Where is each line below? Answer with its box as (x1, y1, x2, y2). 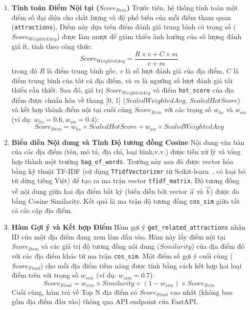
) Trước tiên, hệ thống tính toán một (126, 2, 238, 12)
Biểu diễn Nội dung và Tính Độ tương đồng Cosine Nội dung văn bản (11, 137, 245, 147)
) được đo (210, 186, 239, 196)
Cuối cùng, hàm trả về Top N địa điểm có (11, 286, 137, 297)
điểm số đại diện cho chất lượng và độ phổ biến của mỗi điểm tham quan (11, 12, 231, 22)
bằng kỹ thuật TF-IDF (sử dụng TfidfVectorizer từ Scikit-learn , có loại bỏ (11, 166, 246, 176)
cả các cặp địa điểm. (11, 205, 73, 215)
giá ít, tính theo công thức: (11, 41, 92, 51)
